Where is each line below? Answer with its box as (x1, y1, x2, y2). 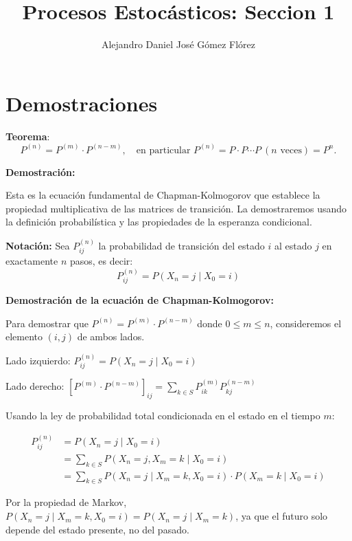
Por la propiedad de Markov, (5, 495, 127, 509)
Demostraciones (5, 89, 158, 117)
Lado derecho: (5, 379, 64, 393)
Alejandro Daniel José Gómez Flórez (101, 37, 256, 52)
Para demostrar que (5, 316, 89, 330)
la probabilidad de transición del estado (98, 238, 265, 252)
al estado (274, 238, 312, 252)
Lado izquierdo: (5, 353, 71, 367)
